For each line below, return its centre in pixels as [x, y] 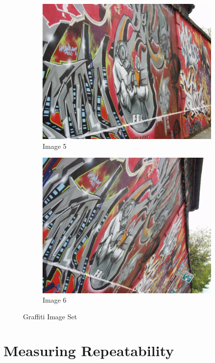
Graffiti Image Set [50, 316]
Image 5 [55, 146]
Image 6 [55, 300]
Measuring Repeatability [89, 350]
